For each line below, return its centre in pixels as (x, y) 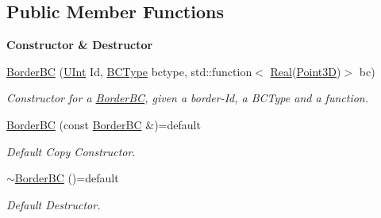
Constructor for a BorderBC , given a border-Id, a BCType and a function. (188, 98)
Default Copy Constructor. (71, 151)
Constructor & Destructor (80, 45)
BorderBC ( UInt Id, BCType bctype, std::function (129, 71)
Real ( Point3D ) (306, 71)
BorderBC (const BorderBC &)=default (104, 124)
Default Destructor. (54, 204)
